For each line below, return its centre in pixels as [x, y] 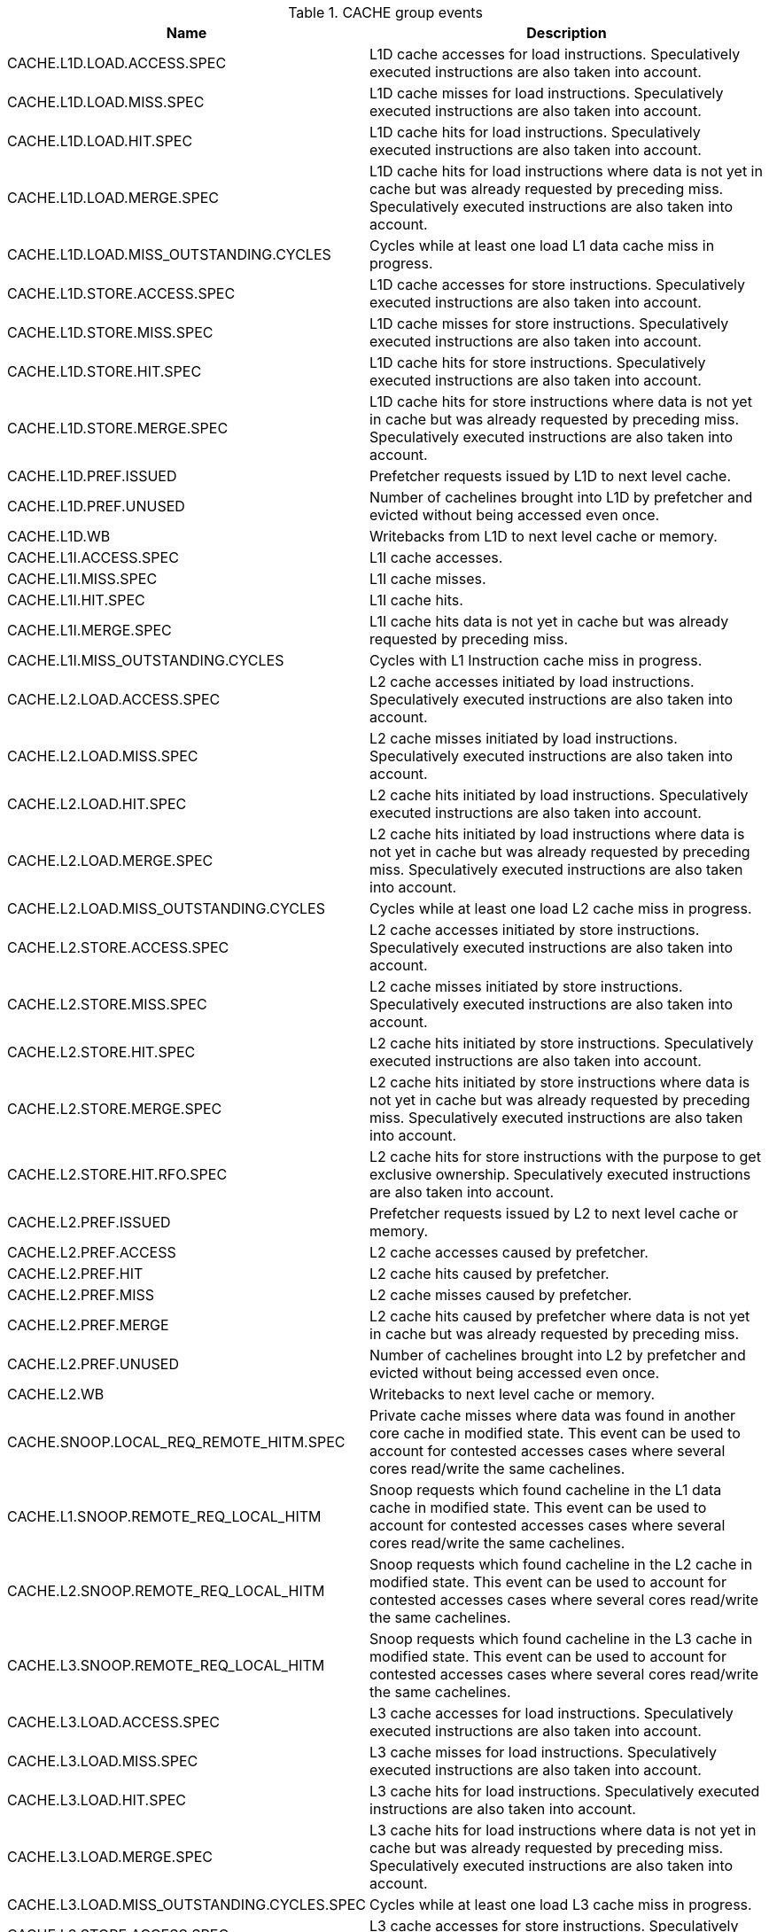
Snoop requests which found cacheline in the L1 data [546, 1490]
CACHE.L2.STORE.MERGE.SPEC [115, 1109]
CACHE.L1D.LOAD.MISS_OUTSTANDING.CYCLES [169, 254]
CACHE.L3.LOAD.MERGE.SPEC [110, 1857]
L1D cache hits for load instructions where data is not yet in [566, 171]
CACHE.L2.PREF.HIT [75, 1274]
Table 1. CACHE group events [385, 12]
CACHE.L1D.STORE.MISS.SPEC [110, 332]
